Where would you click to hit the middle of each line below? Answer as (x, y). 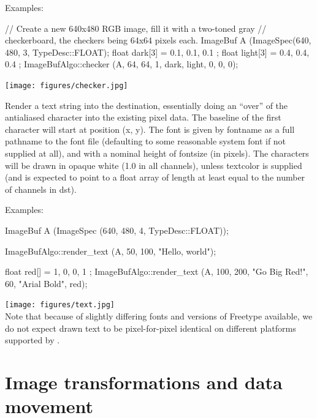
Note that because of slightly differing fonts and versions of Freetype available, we (159, 316)
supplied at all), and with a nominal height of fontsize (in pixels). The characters (157, 153)
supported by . (32, 340)
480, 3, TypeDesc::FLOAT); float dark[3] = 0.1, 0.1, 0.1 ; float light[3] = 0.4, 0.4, (157, 52)
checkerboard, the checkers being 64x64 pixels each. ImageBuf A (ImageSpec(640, (158, 40)
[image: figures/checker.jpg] (67, 85)
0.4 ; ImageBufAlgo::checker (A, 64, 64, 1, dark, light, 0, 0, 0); (122, 64)
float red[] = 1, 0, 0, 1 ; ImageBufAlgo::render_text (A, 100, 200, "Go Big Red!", (157, 271)
